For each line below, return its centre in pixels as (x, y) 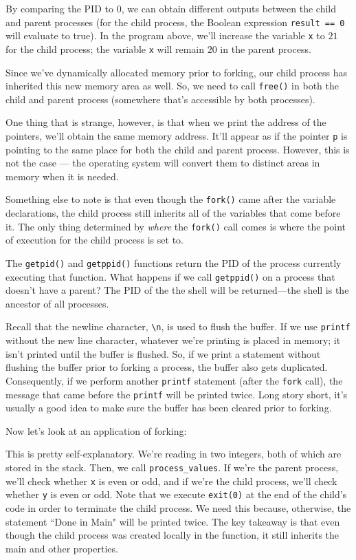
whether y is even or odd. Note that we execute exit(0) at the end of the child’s (176, 494)
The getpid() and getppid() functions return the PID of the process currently (174, 262)
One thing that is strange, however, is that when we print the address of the (166, 122)
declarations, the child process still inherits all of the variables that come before (173, 213)
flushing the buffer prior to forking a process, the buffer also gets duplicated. (167, 367)
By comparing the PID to (59, 8)
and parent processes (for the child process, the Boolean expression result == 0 (175, 22)
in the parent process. (266, 49)
